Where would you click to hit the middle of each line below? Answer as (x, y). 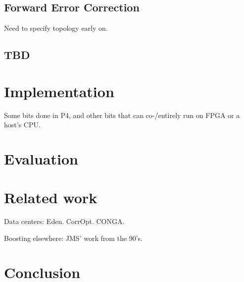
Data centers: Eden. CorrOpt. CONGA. (64, 221)
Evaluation (41, 159)
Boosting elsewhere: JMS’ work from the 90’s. (73, 238)
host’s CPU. (22, 125)
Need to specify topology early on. (56, 28)
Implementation (59, 91)
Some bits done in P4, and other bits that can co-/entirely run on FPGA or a (122, 115)
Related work (51, 197)
